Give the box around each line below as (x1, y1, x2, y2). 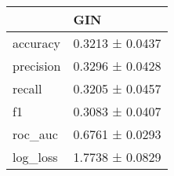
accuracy (13, 34, 60, 52)
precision (13, 57, 61, 75)
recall (13, 79, 42, 97)
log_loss (13, 148, 58, 166)
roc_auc (13, 125, 58, 143)
